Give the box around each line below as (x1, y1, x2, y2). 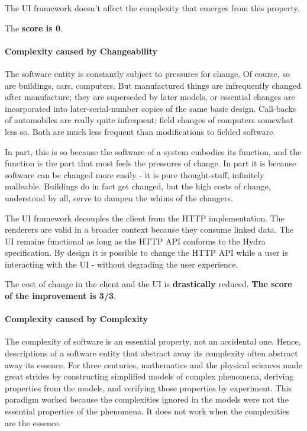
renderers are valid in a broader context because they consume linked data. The (5, 223, 294, 236)
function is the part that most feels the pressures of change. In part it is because (5, 157, 296, 169)
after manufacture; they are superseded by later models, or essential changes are (5, 91, 295, 103)
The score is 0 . (5, 21, 63, 34)
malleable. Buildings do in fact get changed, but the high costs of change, (5, 180, 271, 192)
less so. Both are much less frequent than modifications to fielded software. (5, 125, 276, 137)
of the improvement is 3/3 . (5, 290, 116, 302)
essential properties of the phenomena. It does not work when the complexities (5, 405, 290, 417)
